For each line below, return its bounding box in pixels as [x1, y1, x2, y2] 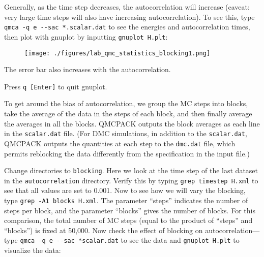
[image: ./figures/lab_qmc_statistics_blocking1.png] [24, 49, 211, 57]
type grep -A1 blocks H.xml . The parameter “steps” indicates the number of [4, 195, 248, 205]
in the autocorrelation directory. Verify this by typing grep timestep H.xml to [4, 175, 258, 185]
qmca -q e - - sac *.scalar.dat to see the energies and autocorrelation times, [4, 21, 250, 32]
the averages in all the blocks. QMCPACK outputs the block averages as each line [4, 118, 260, 128]
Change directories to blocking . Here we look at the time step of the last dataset [4, 165, 258, 176]
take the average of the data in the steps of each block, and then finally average [4, 108, 252, 118]
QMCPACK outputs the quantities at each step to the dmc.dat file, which [4, 138, 236, 148]
